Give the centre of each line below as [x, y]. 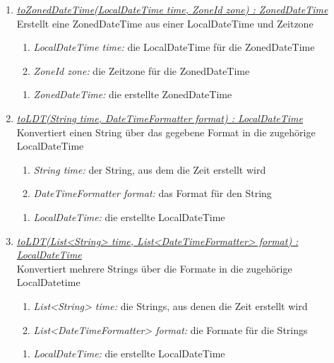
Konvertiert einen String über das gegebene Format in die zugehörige [166, 132]
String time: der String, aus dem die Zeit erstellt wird [150, 169]
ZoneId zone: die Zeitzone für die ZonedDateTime [142, 70]
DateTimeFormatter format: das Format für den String [153, 193]
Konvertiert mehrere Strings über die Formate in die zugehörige [154, 268]
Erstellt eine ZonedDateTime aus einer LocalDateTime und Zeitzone [165, 23]
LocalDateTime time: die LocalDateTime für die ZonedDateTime [174, 47]
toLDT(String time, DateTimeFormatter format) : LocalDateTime [160, 118]
